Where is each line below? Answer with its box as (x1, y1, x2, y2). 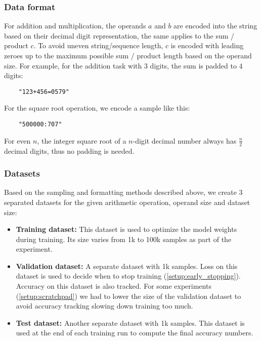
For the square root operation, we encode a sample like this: (4, 103, 190, 113)
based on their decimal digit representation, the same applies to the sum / (4, 30, 235, 41)
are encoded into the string (173, 20, 257, 31)
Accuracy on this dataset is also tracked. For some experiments (16, 281, 211, 291)
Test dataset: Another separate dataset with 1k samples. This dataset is (16, 317, 245, 328)
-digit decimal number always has (133, 135, 237, 146)
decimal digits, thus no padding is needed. (4, 145, 135, 156)
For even (4, 135, 31, 146)
